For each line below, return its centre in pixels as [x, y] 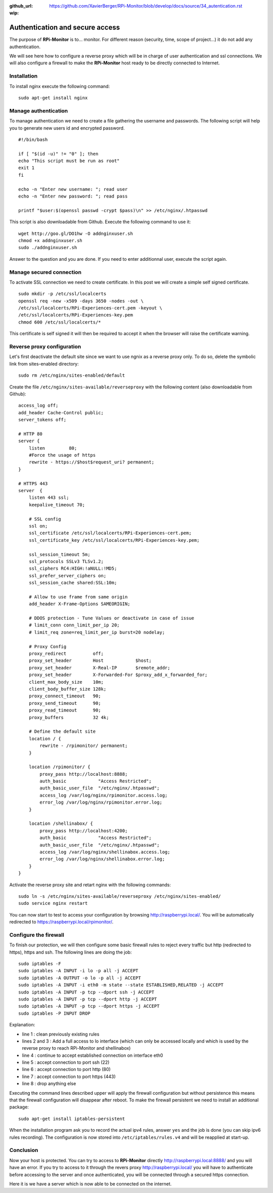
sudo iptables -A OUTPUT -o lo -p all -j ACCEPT [80, 978]
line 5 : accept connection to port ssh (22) [66, 1062]
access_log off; [38, 406]
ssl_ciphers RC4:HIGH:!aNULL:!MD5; [73, 569]
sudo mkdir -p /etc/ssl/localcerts [62, 294]
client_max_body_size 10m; [66, 682]
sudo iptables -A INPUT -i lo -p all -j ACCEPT [78, 971]
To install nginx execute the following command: [60, 86]
